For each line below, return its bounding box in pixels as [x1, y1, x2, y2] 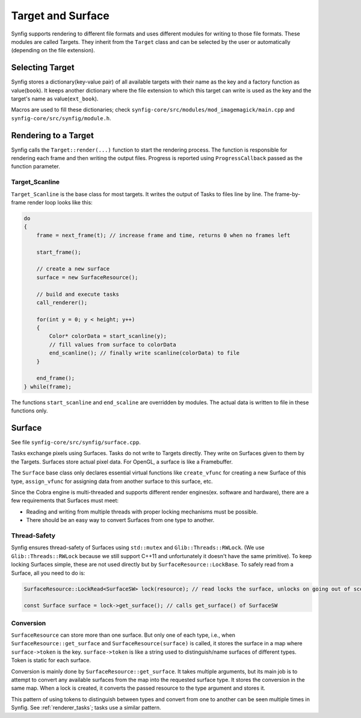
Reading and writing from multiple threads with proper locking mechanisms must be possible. [26, 508, 258, 515]
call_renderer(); [36, 299, 88, 306]
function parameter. [11, 163, 60, 170]
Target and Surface [11, 9, 110, 22]
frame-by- [274, 190, 301, 198]
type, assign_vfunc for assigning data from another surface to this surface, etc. [11, 477, 213, 485]
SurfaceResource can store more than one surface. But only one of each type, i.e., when [11, 631, 236, 639]
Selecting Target [11, 63, 75, 73]
